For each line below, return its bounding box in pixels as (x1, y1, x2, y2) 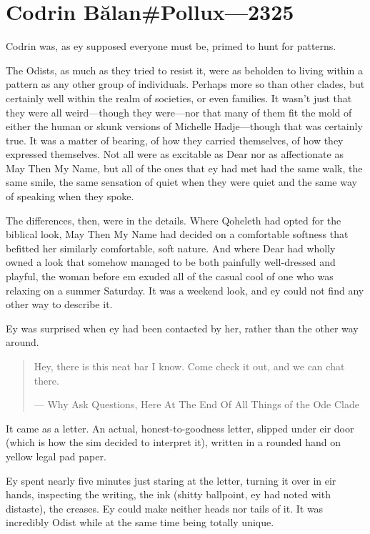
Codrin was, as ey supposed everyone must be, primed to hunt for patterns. (6, 39, 336, 54)
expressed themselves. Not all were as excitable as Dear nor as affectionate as (6, 147, 344, 162)
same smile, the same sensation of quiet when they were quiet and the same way (6, 174, 357, 189)
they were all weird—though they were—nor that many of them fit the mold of (6, 104, 352, 119)
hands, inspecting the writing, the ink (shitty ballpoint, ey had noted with (6, 487, 331, 502)
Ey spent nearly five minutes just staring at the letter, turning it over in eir (6, 473, 336, 488)
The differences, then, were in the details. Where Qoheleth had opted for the (6, 212, 341, 227)
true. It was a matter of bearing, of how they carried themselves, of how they (6, 132, 344, 147)
